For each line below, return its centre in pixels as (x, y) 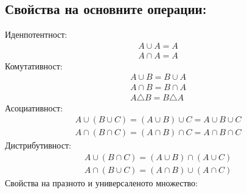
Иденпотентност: (36, 34)
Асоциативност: (34, 107)
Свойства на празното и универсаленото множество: (101, 182)
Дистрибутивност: (38, 145)
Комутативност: (34, 65)
